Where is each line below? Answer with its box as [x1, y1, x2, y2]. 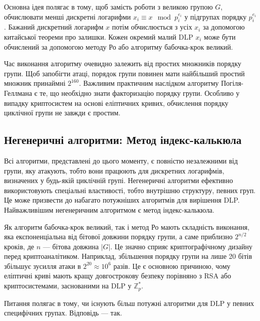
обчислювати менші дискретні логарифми [4, 11, 131, 22]
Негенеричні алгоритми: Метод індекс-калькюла [4, 132, 242, 147]
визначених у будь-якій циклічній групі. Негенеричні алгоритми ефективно [4, 175, 233, 186]
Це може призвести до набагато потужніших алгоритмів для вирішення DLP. [4, 195, 240, 205]
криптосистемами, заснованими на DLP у [4, 280, 132, 291]
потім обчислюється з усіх [112, 22, 192, 32]
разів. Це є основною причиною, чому [113, 260, 230, 271]
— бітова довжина [43, 241, 99, 251]
